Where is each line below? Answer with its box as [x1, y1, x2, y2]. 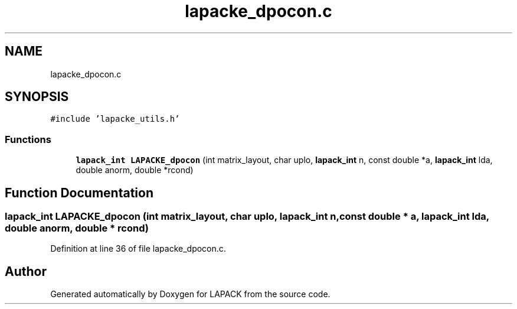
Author [5, 264, 47, 279]
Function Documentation [5, 185, 153, 200]
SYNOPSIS [5, 89, 69, 105]
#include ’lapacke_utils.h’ [50, 114, 180, 124]
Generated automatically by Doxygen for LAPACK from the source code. [50, 289, 331, 300]
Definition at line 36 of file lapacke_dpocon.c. [50, 243, 226, 254]
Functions [5, 133, 51, 145]
